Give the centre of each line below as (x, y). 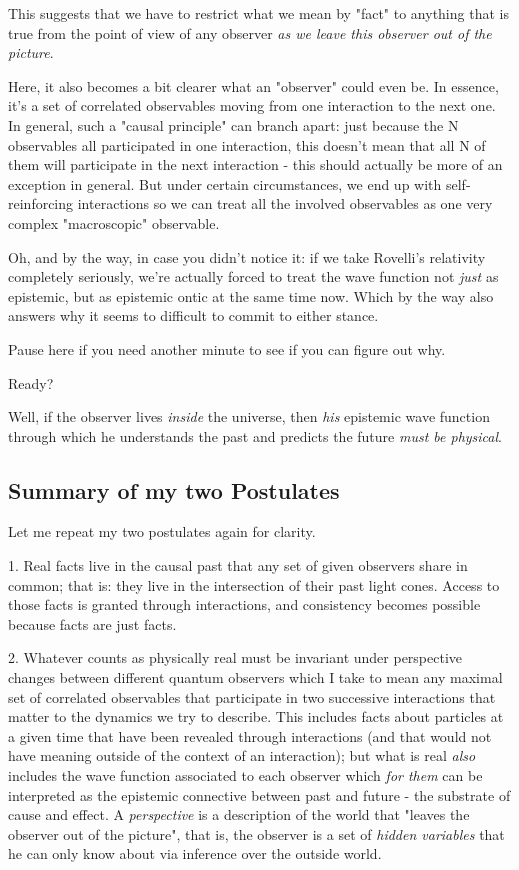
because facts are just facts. (92, 623)
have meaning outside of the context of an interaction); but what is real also (242, 755)
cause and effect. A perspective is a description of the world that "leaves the (239, 814)
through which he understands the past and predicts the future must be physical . (255, 435)
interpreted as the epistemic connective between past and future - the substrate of (259, 794)
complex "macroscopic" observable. (114, 222)
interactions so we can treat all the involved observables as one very (285, 203)
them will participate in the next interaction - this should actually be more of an (255, 164)
